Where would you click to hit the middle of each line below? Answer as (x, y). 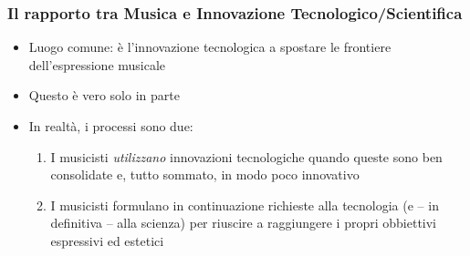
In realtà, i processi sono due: (111, 126)
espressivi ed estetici (107, 240)
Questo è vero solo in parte (104, 95)
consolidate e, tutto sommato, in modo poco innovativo (205, 174)
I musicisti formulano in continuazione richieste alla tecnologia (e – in (245, 205)
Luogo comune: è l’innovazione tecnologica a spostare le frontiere (210, 47)
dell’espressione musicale (97, 64)
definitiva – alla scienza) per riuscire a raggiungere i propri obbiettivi (243, 223)
